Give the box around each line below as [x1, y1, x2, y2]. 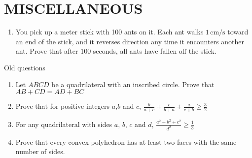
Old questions [4, 62, 45, 72]
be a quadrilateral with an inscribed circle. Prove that [51, 79, 215, 89]
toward [227, 27, 249, 37]
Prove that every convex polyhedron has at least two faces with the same [15, 136, 237, 147]
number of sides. [15, 146, 65, 157]
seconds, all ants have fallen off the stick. [93, 46, 216, 56]
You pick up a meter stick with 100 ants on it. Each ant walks [15, 27, 204, 37]
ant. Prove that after [15, 46, 78, 56]
